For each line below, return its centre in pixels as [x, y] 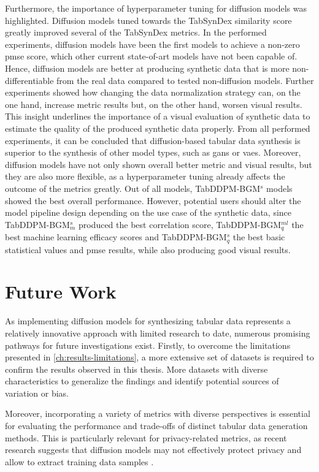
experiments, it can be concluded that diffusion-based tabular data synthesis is [153, 140]
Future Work [61, 291]
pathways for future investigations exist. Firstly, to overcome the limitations [148, 345]
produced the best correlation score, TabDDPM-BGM [180, 224]
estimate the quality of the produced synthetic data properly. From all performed [158, 128]
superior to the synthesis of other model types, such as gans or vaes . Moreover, [153, 152]
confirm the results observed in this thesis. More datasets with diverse [136, 369]
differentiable [29, 80]
